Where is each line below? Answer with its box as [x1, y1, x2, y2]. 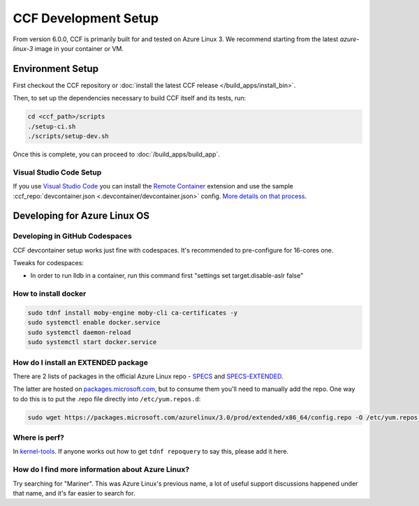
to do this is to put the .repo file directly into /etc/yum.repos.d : [13, 394, 201, 403]
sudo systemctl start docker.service [27, 338, 157, 346]
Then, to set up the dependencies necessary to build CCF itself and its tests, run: [13, 94, 247, 103]
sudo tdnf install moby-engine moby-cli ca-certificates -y [27, 309, 238, 317]
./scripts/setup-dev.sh [27, 133, 110, 140]
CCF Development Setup [13, 10, 159, 26]
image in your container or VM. [34, 44, 124, 52]
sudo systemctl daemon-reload [27, 328, 131, 336]
